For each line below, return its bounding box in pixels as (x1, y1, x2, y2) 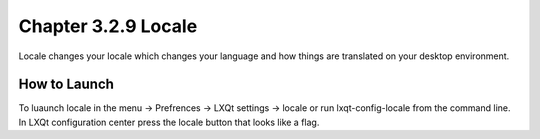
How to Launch (18, 76, 115, 93)
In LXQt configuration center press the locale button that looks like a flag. (18, 116, 320, 128)
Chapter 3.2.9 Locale (18, 15, 198, 37)
